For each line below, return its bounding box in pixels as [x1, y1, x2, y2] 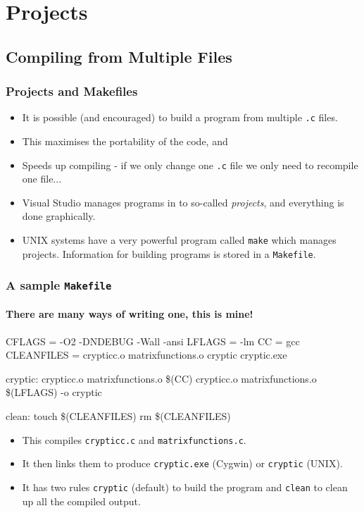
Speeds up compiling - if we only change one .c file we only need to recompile [22, 157, 358, 172]
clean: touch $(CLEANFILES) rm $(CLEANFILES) [6, 408, 231, 423]
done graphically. [22, 209, 96, 223]
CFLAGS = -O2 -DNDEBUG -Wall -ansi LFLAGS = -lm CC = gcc [6, 333, 300, 348]
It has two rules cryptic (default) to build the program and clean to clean [22, 479, 348, 494]
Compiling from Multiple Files [6, 45, 232, 67]
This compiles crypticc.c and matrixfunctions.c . [22, 432, 246, 447]
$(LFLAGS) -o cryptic [6, 385, 102, 400]
